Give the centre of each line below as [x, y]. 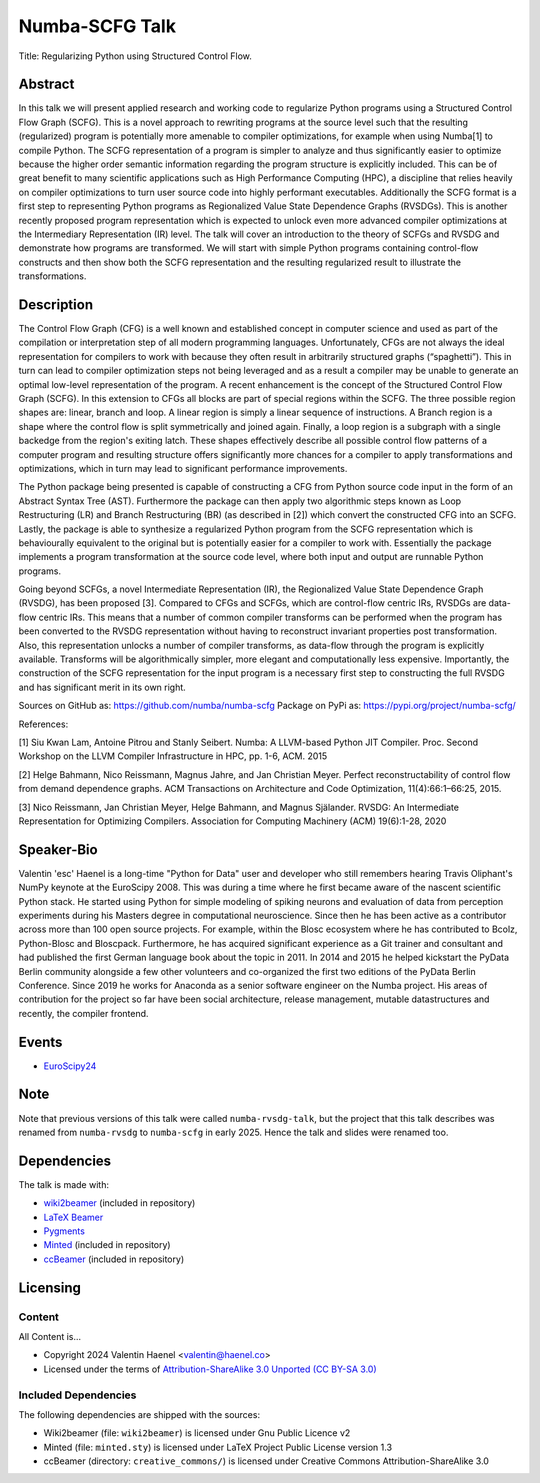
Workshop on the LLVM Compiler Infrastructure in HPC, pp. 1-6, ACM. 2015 [173, 756]
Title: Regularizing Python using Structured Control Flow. [135, 56]
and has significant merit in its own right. [102, 687]
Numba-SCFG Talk [97, 26]
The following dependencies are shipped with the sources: [139, 1414]
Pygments [64, 1231]
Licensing [50, 1287]
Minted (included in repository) [107, 1245]
